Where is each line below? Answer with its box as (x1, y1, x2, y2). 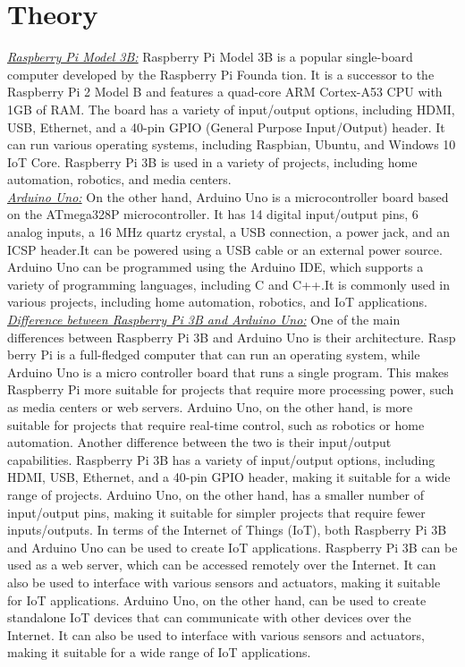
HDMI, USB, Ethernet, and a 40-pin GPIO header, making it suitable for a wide (7, 468, 451, 486)
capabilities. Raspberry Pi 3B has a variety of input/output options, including (7, 450, 435, 469)
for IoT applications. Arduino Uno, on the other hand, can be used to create (7, 590, 427, 609)
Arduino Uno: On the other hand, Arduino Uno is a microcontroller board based (7, 187, 449, 206)
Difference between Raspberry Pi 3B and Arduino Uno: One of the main (7, 310, 401, 329)
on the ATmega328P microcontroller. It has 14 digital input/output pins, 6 (7, 205, 418, 224)
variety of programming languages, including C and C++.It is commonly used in (7, 274, 451, 293)
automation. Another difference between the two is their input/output (7, 433, 392, 452)
